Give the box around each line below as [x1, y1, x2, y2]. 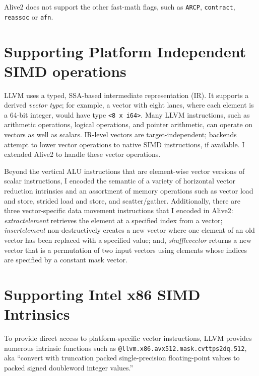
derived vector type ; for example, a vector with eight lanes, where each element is [4, 100, 254, 110]
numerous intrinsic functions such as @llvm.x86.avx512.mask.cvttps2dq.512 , [4, 342, 247, 353]
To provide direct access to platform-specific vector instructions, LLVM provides [4, 333, 252, 343]
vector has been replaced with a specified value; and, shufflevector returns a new [4, 235, 251, 245]
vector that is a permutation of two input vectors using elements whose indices [4, 244, 247, 255]
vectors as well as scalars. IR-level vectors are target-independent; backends [4, 129, 237, 140]
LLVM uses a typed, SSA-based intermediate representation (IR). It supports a [4, 89, 249, 100]
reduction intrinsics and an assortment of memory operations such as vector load [4, 185, 253, 196]
